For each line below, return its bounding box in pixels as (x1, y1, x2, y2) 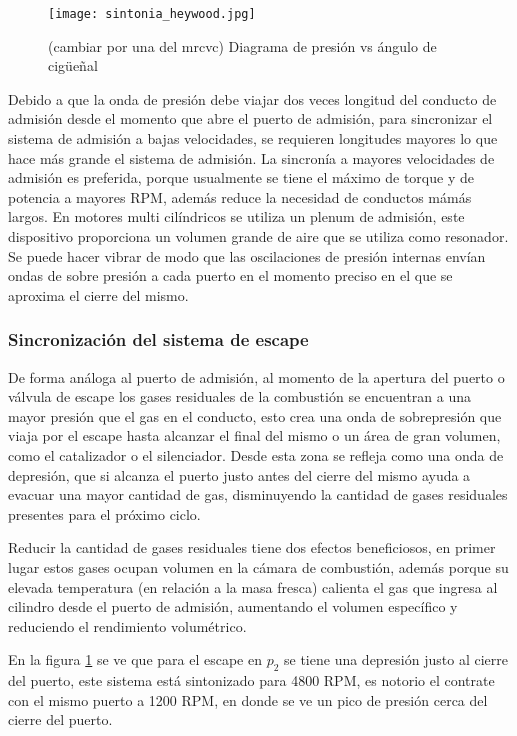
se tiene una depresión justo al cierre (284, 649, 508, 670)
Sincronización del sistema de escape (8, 327, 309, 352)
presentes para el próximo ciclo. (8, 503, 201, 524)
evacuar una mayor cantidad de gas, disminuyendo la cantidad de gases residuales (8, 484, 508, 505)
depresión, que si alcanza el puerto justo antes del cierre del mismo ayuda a (8, 464, 471, 485)
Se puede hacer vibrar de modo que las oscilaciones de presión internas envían (8, 245, 486, 266)
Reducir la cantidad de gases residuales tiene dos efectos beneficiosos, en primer (8, 537, 496, 558)
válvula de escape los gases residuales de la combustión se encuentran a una (8, 386, 472, 407)
